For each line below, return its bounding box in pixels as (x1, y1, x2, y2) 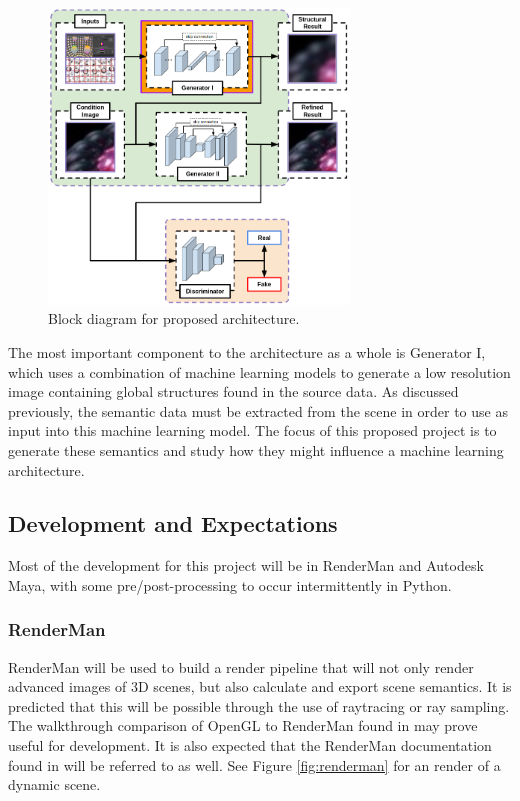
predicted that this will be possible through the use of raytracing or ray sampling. (8, 695, 510, 716)
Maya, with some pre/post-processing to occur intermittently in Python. (8, 574, 452, 595)
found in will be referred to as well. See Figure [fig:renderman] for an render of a (8, 754, 501, 775)
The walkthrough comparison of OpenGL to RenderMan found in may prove (8, 715, 478, 736)
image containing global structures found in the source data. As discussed (8, 381, 459, 402)
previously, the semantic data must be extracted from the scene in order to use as (8, 400, 508, 421)
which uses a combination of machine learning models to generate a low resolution (8, 361, 511, 382)
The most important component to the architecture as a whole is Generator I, (8, 341, 486, 362)
